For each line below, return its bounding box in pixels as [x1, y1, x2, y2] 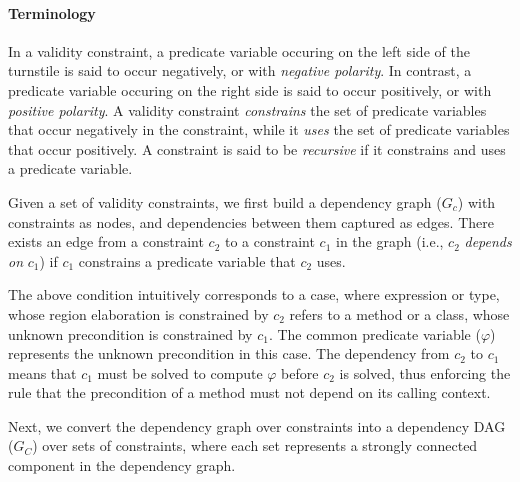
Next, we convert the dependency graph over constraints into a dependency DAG [8, 415, 506, 436]
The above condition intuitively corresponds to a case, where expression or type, [8, 284, 500, 305]
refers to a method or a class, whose [289, 303, 510, 324]
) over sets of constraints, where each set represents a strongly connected [32, 435, 478, 456]
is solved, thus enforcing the [339, 362, 511, 383]
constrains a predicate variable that [78, 250, 296, 271]
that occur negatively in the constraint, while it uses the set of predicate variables [8, 119, 510, 140]
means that [8, 362, 77, 383]
